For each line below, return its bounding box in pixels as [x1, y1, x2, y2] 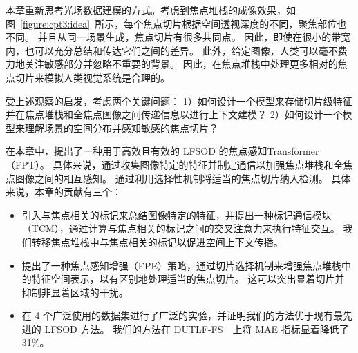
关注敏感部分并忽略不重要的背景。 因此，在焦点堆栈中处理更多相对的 [24, 57, 338, 71]
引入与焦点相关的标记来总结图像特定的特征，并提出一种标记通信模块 [21, 207, 332, 222]
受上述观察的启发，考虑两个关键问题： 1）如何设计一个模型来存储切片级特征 [6, 93, 352, 108]
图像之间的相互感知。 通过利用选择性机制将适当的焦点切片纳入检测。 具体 [15, 171, 351, 185]
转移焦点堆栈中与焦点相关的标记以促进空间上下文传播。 [31, 234, 283, 249]
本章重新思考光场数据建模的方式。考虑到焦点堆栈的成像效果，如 [6, 3, 296, 17]
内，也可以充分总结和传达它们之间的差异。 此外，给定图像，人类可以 [6, 43, 319, 57]
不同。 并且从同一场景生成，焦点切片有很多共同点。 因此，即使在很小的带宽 [6, 30, 351, 44]
